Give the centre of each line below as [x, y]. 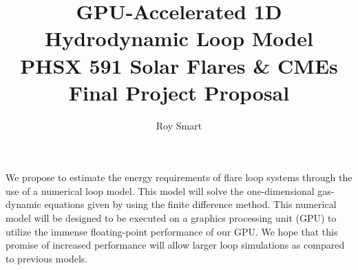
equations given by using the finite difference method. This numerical [190, 204]
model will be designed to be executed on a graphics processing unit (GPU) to [171, 218]
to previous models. [47, 258]
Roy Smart [179, 125]
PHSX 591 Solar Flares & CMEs [179, 65]
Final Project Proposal [179, 92]
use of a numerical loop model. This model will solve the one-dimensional [160, 190]
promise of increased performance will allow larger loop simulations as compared [175, 245]
